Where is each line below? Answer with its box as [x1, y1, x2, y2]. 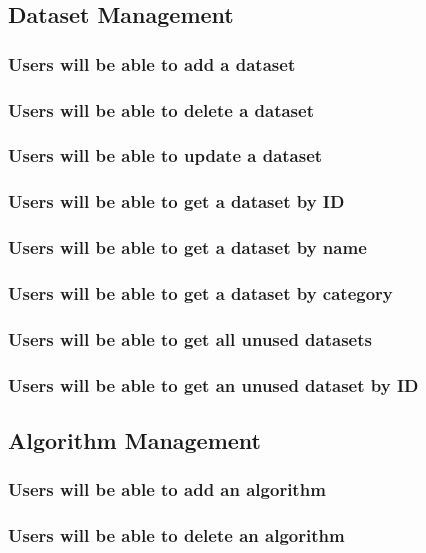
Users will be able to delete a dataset [8, 97, 314, 122]
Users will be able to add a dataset [8, 51, 296, 76]
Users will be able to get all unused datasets [8, 326, 372, 351]
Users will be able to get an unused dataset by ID [8, 372, 419, 397]
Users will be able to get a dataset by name [8, 235, 367, 260]
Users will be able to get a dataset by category [8, 280, 393, 305]
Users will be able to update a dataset [8, 143, 323, 168]
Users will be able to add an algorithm [8, 477, 326, 502]
